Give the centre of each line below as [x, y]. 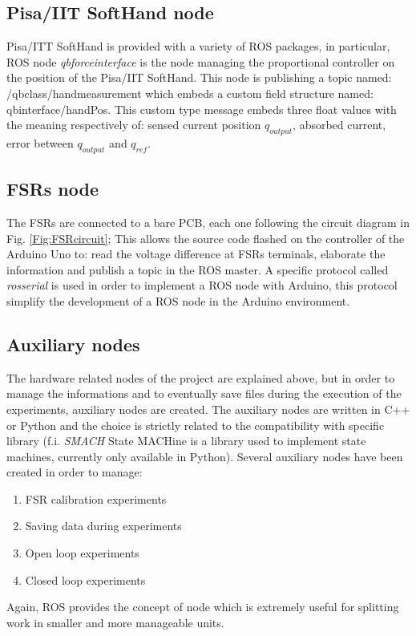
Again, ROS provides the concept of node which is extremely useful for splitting [203, 607]
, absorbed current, [339, 125]
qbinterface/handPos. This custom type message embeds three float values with [202, 109]
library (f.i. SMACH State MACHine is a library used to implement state [186, 441]
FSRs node [53, 189]
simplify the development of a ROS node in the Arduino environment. [178, 300]
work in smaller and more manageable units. [115, 622]
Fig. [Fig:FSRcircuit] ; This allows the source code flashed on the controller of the [206, 238]
